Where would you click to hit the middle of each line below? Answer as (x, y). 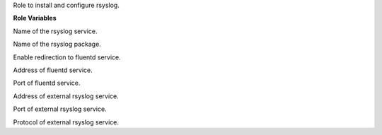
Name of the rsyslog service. (55, 31)
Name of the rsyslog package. (57, 44)
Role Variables (35, 18)
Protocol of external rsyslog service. (66, 122)
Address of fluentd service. (53, 70)
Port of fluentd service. (47, 83)
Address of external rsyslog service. (66, 96)
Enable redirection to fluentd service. (67, 57)
